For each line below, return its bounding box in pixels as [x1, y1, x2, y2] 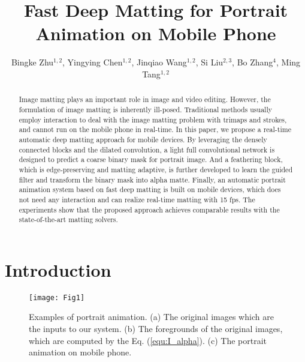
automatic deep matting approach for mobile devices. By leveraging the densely [19, 134, 267, 144]
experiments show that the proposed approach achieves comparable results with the [19, 204, 280, 214]
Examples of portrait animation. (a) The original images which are [29, 310, 274, 323]
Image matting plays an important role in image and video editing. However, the [19, 94, 271, 104]
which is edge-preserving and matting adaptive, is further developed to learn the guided [19, 164, 292, 174]
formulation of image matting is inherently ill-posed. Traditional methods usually [19, 104, 272, 114]
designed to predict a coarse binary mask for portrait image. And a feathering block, [19, 154, 283, 164]
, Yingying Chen [62, 56, 123, 68]
